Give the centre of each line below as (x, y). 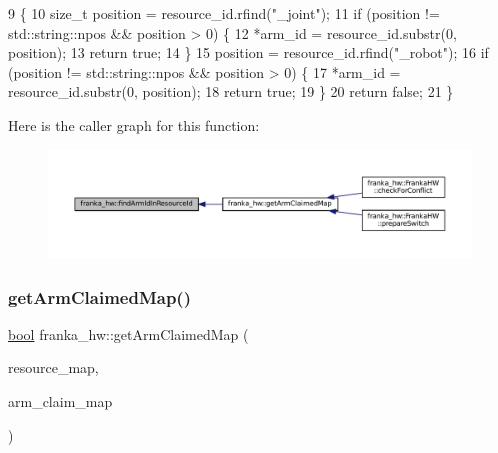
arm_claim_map (60, 401)
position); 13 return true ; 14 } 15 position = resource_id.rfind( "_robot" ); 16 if (248, 52)
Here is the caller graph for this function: (134, 124)
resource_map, (53, 367)
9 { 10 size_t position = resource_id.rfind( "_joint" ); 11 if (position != (224, 13)
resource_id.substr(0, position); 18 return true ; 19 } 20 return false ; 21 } (231, 91)
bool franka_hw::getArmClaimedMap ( (128, 333)
